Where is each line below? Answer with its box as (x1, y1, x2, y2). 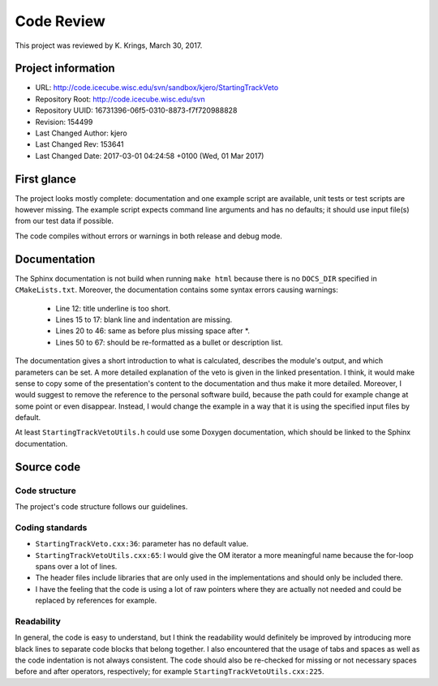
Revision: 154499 (35, 117, 93, 126)
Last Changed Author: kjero (35, 128, 127, 138)
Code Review (15, 12, 105, 30)
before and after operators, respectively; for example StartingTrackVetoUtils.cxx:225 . (15, 667, 324, 676)
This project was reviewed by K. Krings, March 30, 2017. (15, 41, 203, 50)
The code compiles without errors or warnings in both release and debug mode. (15, 231, 283, 241)
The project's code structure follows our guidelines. (15, 502, 188, 512)
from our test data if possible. (15, 216, 114, 226)
